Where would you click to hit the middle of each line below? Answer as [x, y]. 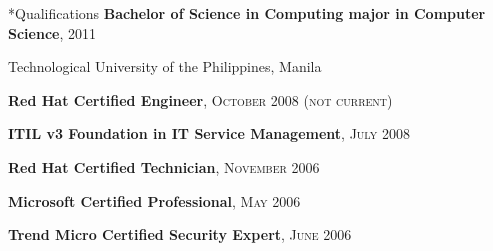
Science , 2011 [52, 32]
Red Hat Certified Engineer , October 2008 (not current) [200, 99]
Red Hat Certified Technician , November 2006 [164, 166]
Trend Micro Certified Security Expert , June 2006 [180, 234]
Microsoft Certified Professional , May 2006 [154, 200]
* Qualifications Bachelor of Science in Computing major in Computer [247, 13]
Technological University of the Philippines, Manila [165, 66]
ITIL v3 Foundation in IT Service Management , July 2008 [209, 133]
